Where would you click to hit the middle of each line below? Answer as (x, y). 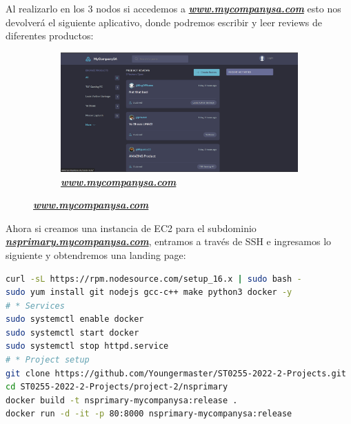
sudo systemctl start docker (72, 333)
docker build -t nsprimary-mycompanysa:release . (122, 400)
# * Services (35, 306)
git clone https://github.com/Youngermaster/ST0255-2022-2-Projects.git (176, 373)
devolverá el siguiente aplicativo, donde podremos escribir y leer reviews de (164, 22)
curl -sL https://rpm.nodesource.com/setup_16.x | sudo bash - (154, 279)
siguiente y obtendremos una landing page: (96, 254)
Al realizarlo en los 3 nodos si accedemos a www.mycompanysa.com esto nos (173, 8)
